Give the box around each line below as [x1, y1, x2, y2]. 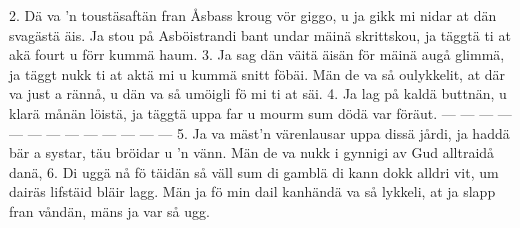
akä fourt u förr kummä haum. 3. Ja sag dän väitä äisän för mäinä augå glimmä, [9, 44, 505, 65]
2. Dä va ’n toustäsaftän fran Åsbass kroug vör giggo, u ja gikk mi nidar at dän [9, 5, 497, 25]
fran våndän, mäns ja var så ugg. [9, 200, 210, 221]
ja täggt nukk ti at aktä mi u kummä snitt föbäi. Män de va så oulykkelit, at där [9, 63, 506, 84]
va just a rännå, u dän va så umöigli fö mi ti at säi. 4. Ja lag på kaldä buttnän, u [9, 83, 507, 104]
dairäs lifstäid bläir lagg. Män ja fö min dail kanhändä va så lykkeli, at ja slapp [9, 181, 496, 202]
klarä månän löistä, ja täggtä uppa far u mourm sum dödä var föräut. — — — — [9, 102, 512, 123]
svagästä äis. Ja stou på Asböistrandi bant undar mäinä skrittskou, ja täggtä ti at [9, 24, 511, 45]
